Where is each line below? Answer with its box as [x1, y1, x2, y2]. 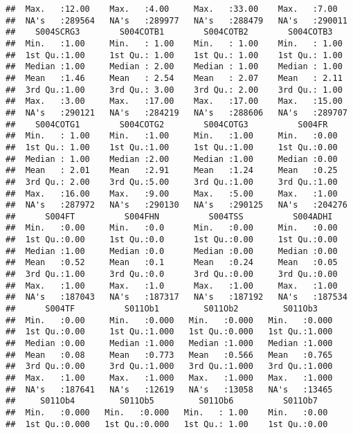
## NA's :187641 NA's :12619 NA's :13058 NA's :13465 [6, 384, 333, 395]
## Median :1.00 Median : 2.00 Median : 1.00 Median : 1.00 [6, 62, 343, 72]
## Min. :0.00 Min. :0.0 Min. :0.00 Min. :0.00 [6, 223, 338, 233]
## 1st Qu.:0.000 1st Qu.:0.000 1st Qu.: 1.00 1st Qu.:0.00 [6, 419, 328, 429]
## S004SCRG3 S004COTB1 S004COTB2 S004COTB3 [6, 27, 333, 37]
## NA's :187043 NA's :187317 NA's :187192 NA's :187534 [6, 292, 347, 302]
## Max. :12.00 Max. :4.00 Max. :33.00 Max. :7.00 [6, 4, 338, 14]
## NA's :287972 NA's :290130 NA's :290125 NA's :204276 [6, 200, 347, 210]
